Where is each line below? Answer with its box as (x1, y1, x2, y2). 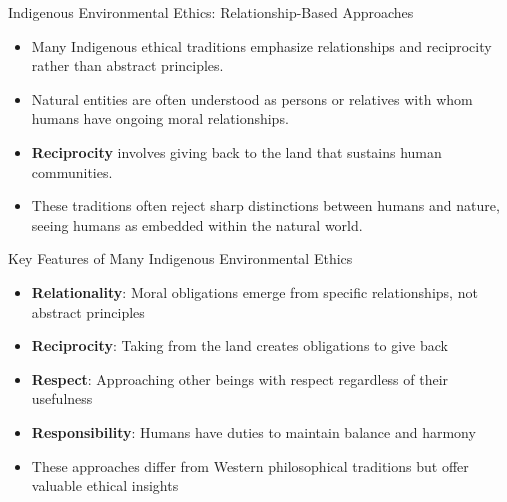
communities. (31, 161, 113, 182)
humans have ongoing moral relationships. (31, 108, 289, 129)
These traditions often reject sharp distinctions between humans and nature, (31, 195, 500, 216)
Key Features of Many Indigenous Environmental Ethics (8, 248, 353, 269)
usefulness (31, 388, 93, 409)
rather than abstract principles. (31, 55, 224, 76)
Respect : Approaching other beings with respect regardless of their (31, 368, 449, 389)
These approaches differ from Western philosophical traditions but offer (31, 455, 469, 476)
